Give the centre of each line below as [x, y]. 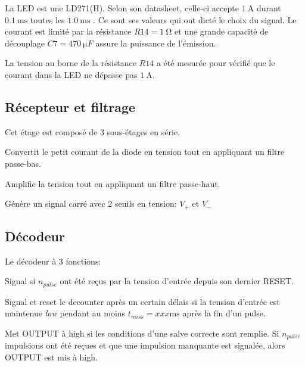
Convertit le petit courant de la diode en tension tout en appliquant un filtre [145, 152]
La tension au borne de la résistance [71, 63]
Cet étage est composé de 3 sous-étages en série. [92, 131]
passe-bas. [23, 163]
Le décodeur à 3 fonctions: [53, 261]
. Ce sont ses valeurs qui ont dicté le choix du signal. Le [195, 19]
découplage [25, 43]
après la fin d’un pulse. [224, 313]
